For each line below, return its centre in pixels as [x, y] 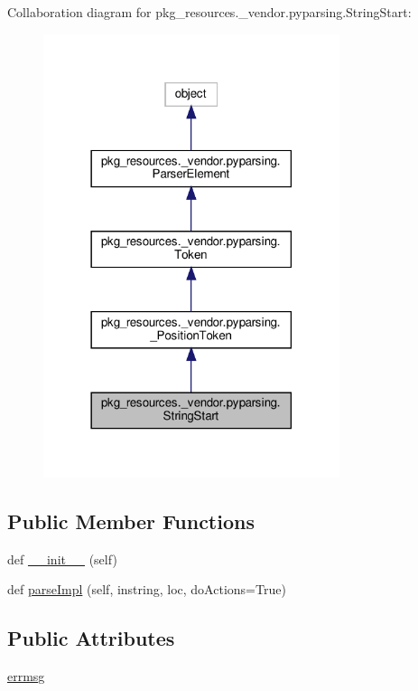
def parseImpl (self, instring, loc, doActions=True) [147, 589]
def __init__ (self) [62, 558]
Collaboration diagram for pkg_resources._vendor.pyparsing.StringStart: [209, 12]
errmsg [26, 676]
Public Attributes [91, 638]
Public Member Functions [131, 521]
